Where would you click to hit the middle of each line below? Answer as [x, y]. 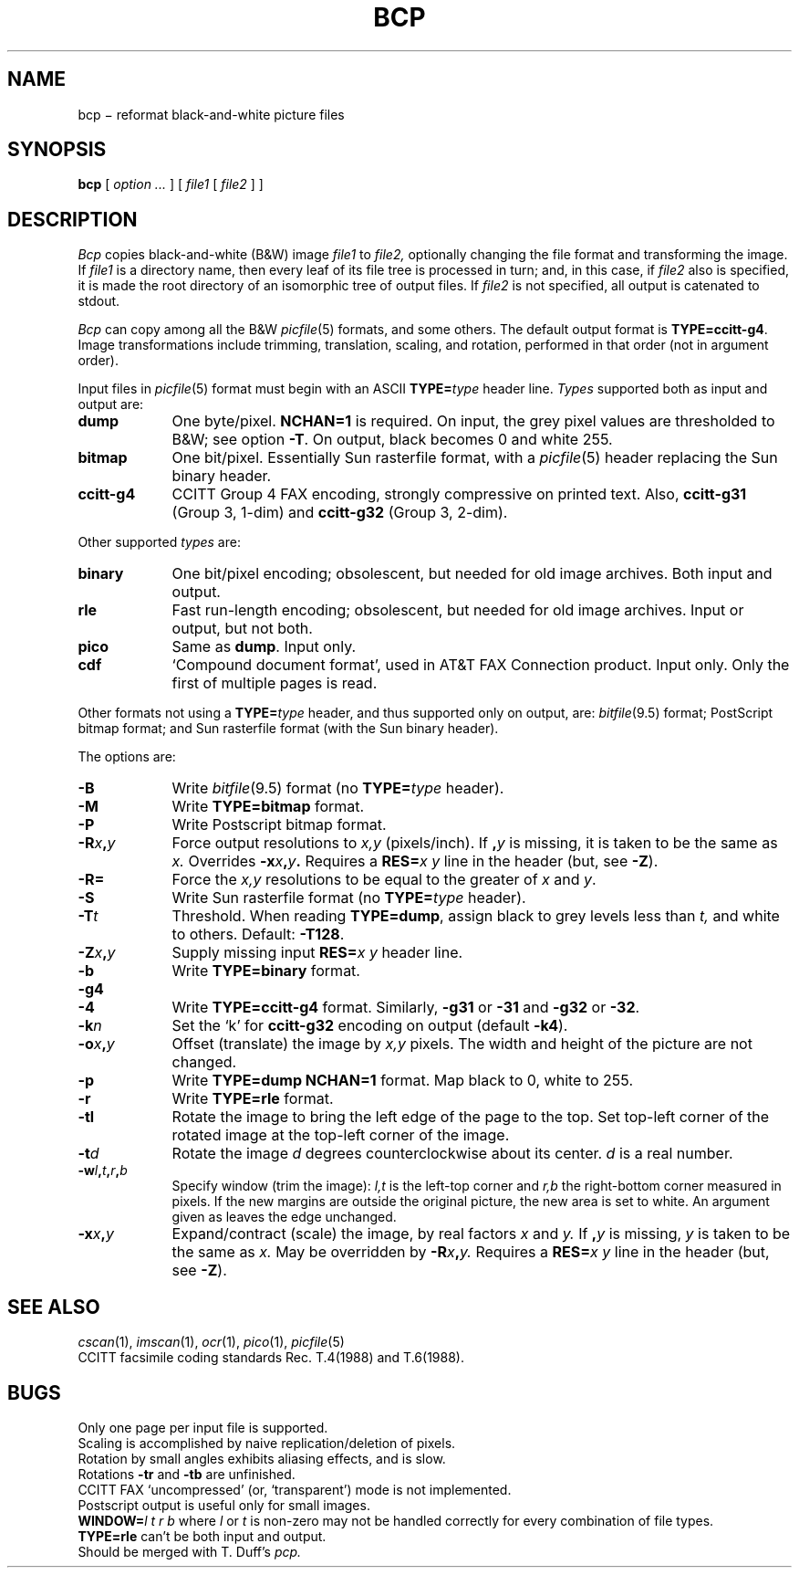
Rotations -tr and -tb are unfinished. [187, 1474]
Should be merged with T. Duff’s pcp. [190, 1551]
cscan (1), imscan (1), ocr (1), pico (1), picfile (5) [211, 1342]
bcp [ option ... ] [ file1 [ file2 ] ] [171, 184]
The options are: [127, 757]
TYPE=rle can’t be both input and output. [202, 1536]
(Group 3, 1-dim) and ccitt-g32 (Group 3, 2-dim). [340, 513]
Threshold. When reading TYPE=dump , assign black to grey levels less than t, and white [476, 916]
